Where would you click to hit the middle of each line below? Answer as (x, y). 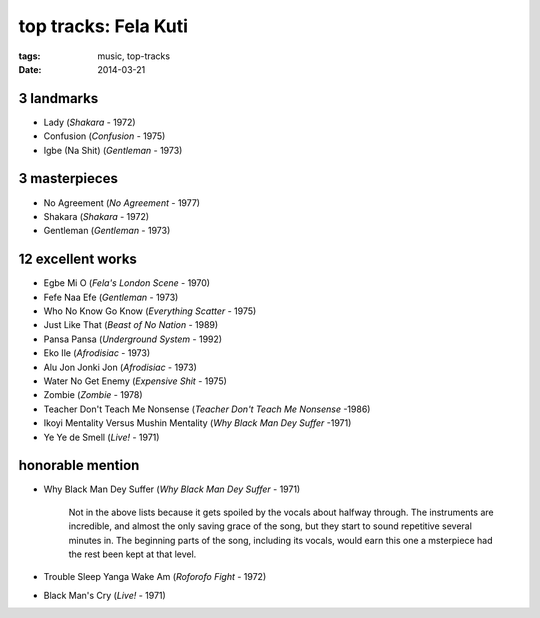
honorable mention (79, 465)
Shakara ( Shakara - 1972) (96, 216)
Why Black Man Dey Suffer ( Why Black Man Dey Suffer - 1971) (172, 489)
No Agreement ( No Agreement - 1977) (121, 202)
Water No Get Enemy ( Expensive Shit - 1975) (135, 381)
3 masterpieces (68, 178)
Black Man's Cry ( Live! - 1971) (105, 595)
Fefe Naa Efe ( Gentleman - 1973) (111, 297)
